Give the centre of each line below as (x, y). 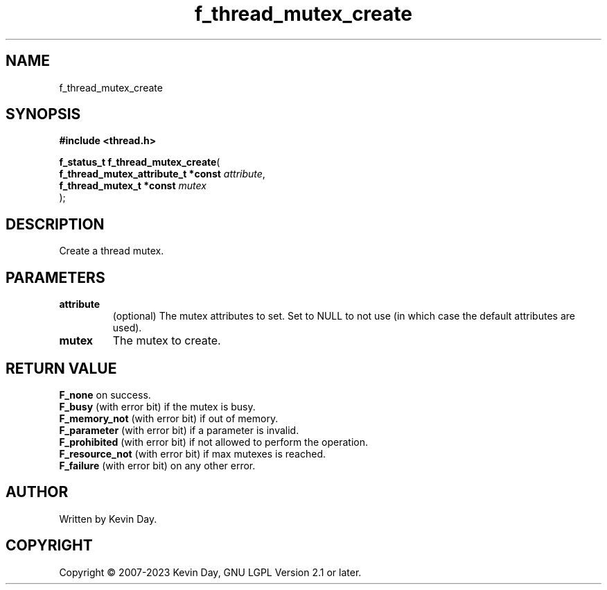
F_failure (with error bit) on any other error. (157, 465)
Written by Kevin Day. (108, 519)
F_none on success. (105, 394)
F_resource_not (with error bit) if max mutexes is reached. (193, 453)
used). (127, 328)
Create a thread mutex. (112, 251)
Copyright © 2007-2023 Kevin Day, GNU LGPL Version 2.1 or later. (210, 572)
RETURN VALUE (61, 368)
